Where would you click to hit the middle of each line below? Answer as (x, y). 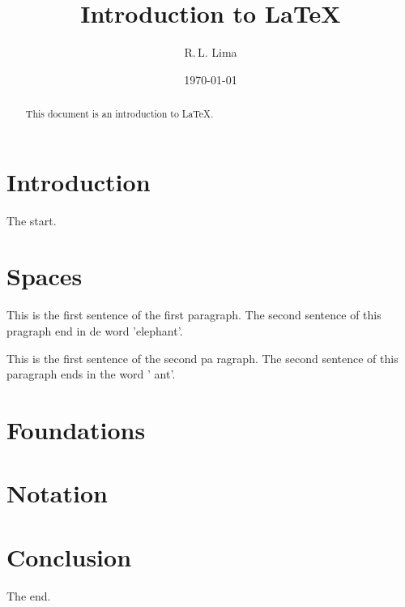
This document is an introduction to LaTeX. (119, 114)
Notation (57, 493)
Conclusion (69, 556)
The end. (29, 595)
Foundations (76, 429)
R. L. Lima (211, 52)
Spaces (45, 276)
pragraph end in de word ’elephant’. (95, 331)
